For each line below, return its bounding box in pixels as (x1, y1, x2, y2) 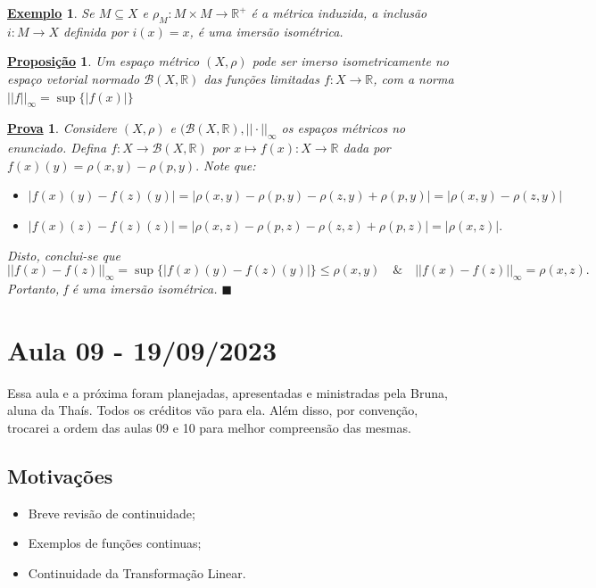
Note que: (203, 155, 256, 174)
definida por (63, 21, 128, 40)
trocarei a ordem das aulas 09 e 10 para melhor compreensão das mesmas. (7, 418, 411, 436)
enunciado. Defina (7, 138, 107, 157)
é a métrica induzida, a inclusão (251, 4, 427, 21)
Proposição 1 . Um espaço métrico (7, 52, 200, 70)
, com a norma (373, 69, 454, 87)
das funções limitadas (203, 69, 319, 87)
